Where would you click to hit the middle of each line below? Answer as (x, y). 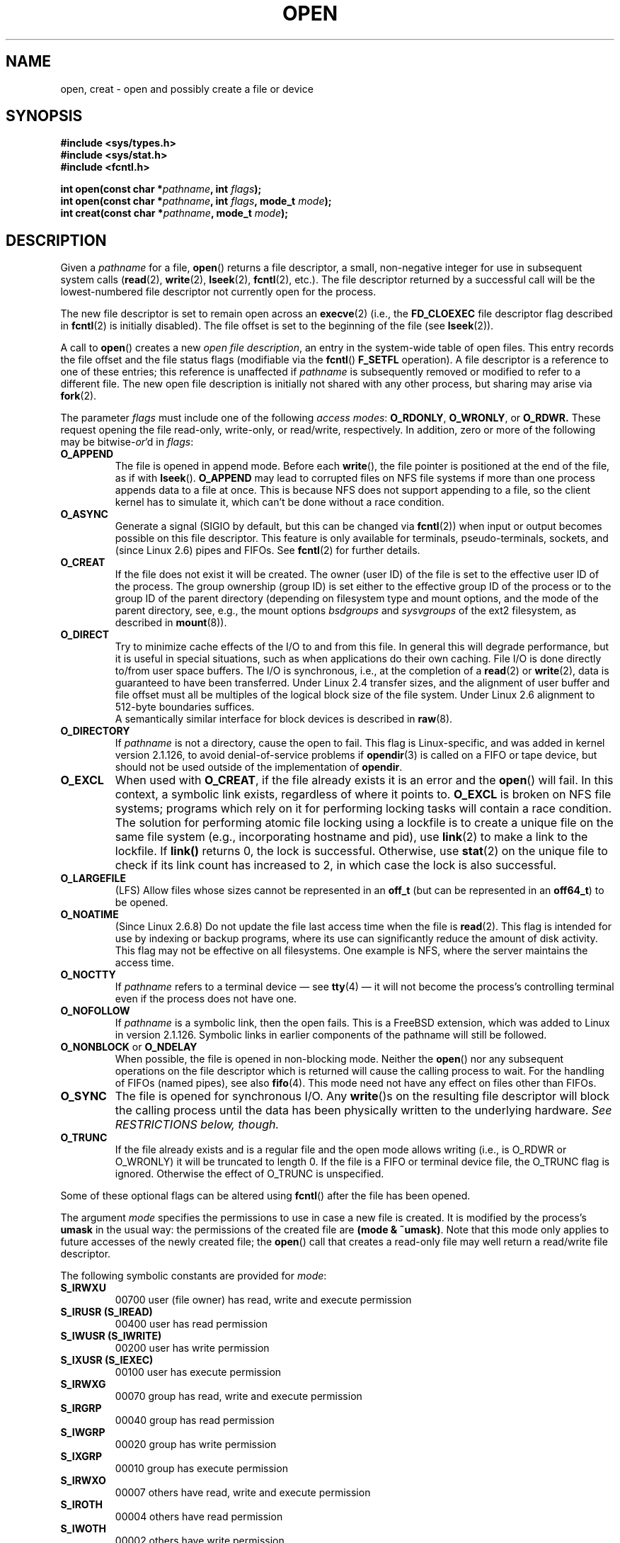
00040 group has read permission (195, 1420)
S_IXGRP (81, 1457)
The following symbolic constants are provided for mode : (194, 1276)
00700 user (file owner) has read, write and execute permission (263, 1300)
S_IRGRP (81, 1408)
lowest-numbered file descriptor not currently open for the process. (218, 292)
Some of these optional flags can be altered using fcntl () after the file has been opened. (265, 1196)
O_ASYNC (84, 514)
